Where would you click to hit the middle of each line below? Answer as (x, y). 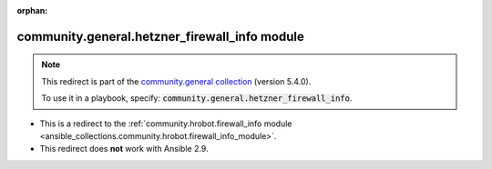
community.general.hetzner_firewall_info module (160, 36)
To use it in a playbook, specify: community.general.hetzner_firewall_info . (197, 98)
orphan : (32, 10)
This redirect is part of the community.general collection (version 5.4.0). (176, 81)
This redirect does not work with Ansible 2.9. (124, 149)
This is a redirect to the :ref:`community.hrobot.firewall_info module (166, 124)
